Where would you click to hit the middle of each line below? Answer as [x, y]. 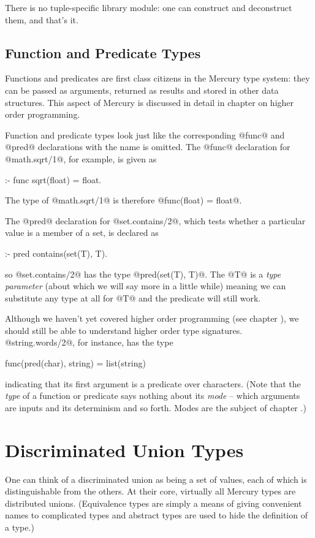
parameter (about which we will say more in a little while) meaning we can [146, 286]
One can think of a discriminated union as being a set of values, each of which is [156, 479]
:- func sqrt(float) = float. [53, 179]
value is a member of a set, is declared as [82, 233]
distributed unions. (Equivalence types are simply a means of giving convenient [154, 503]
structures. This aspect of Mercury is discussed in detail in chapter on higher [150, 102]
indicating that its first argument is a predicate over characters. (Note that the [153, 383]
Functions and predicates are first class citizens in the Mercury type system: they [157, 78]
